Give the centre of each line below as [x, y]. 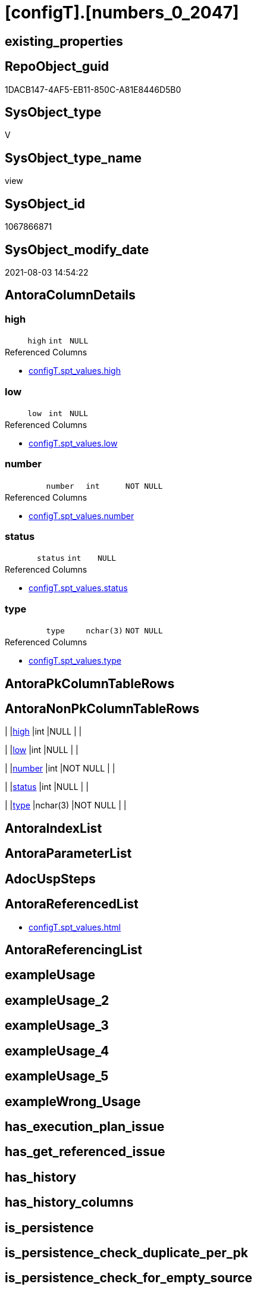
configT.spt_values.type [75, 661]
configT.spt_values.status [78, 588]
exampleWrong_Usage [73, 1101]
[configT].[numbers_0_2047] [122, 13]
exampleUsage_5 [57, 1076]
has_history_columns [69, 1202]
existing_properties [64, 41]
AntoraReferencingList [74, 949]
